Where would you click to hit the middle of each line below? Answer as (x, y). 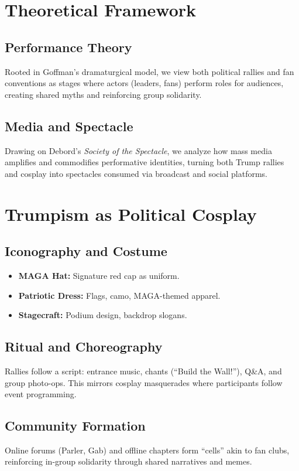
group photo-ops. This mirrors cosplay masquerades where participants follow (144, 382)
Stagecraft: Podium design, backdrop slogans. (103, 315)
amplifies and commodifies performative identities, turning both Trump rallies (145, 162)
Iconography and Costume (86, 251)
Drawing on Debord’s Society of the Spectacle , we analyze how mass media (138, 150)
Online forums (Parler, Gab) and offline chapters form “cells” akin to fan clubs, (147, 450)
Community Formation (75, 426)
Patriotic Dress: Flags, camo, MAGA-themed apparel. (119, 295)
